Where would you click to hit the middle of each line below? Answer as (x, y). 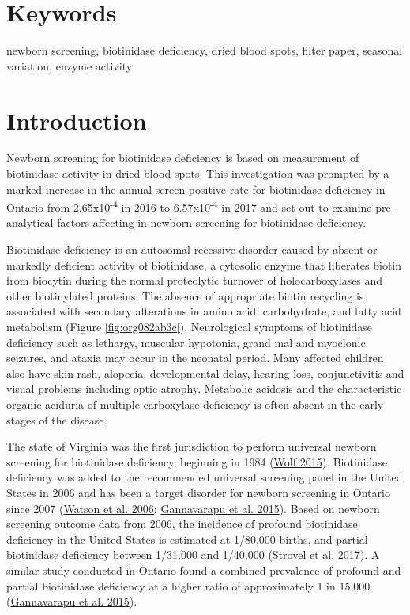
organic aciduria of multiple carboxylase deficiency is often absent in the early (195, 404)
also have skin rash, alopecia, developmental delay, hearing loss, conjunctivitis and (205, 373)
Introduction (77, 120)
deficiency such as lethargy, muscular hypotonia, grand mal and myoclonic (186, 342)
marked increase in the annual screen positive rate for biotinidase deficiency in (196, 189)
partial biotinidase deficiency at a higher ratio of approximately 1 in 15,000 (188, 585)
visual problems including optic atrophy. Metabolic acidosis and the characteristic (204, 389)
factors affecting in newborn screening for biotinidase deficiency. (212, 223)
